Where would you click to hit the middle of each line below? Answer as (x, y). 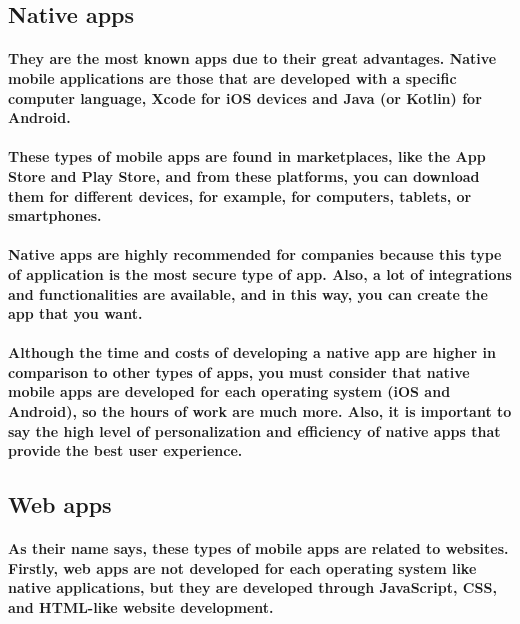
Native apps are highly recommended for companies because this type (255, 254)
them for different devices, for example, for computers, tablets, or (240, 195)
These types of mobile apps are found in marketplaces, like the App (247, 156)
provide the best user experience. (125, 450)
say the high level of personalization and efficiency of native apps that (254, 430)
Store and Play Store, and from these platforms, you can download (244, 175)
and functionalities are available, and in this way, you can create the (248, 293)
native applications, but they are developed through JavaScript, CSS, (252, 587)
